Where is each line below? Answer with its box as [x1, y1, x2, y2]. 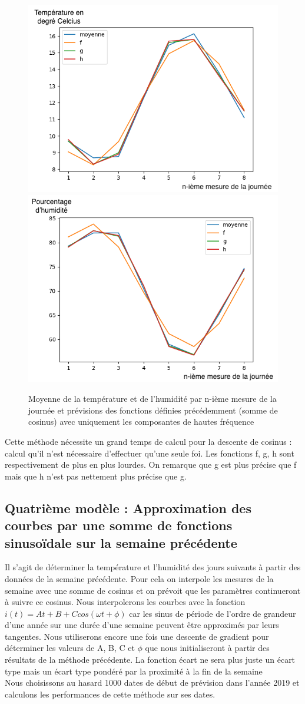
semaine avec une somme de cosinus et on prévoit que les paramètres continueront [5, 584, 301, 596]
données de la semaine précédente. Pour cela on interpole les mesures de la [5, 572, 274, 584]
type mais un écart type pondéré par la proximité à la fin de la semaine [5, 665, 263, 677]
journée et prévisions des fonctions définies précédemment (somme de [28, 404, 278, 416]
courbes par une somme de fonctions [5, 516, 233, 534]
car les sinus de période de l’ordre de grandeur [129, 607, 296, 619]
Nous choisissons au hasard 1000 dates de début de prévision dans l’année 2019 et [5, 676, 300, 689]
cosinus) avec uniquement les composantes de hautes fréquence [28, 415, 254, 428]
